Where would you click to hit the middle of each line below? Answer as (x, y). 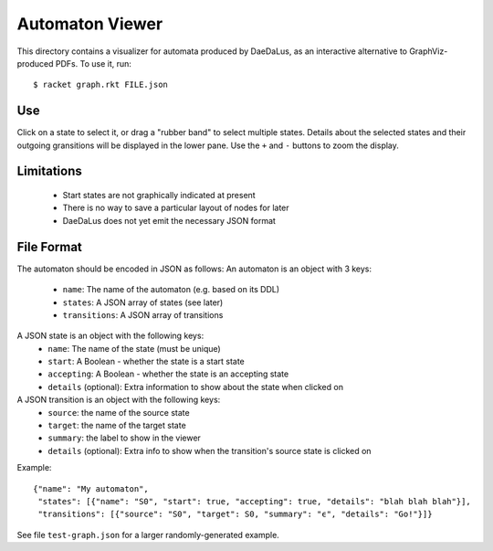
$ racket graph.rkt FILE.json (101, 85)
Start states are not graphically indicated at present (159, 196)
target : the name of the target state (117, 426)
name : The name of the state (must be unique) (134, 348)
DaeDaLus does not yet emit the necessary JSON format (169, 220)
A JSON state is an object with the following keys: (110, 336)
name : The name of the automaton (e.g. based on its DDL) (171, 290)
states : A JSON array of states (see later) (143, 302)
